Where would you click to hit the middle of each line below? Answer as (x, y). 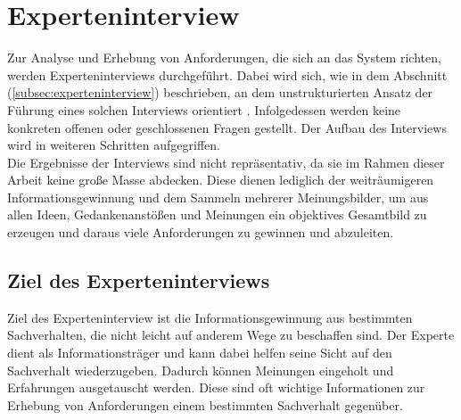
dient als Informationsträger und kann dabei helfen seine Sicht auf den (200, 353)
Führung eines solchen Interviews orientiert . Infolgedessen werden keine (204, 109)
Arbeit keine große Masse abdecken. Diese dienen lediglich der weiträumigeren (221, 180)
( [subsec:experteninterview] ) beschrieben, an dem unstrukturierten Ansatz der (220, 92)
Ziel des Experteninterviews (139, 280)
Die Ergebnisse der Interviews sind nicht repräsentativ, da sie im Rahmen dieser (226, 162)
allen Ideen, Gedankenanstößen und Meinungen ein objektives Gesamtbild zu (217, 214)
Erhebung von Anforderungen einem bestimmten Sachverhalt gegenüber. (205, 404)
